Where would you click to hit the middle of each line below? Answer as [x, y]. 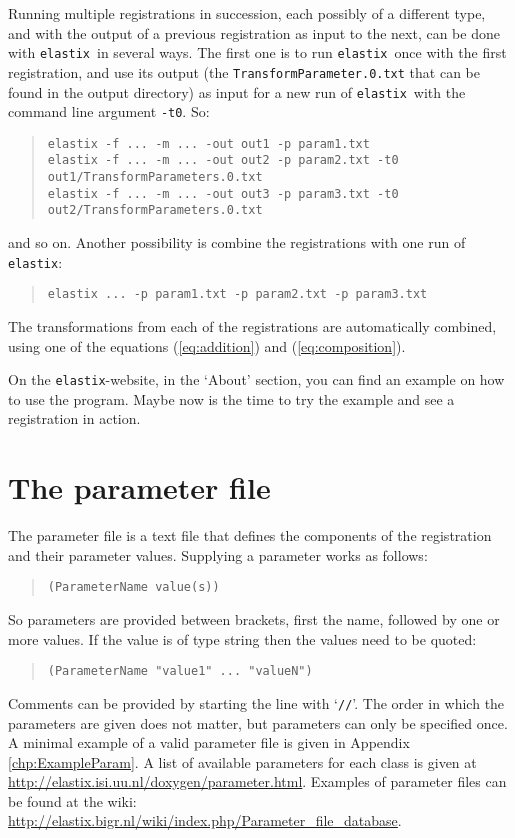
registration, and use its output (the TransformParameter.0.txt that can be [244, 71]
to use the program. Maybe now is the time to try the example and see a [231, 398]
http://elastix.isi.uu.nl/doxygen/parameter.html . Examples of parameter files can [257, 781]
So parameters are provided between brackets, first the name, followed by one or [254, 619]
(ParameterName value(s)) [133, 587]
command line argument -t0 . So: [109, 111]
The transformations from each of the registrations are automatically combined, [252, 326]
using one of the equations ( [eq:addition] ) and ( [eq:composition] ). [207, 345]
